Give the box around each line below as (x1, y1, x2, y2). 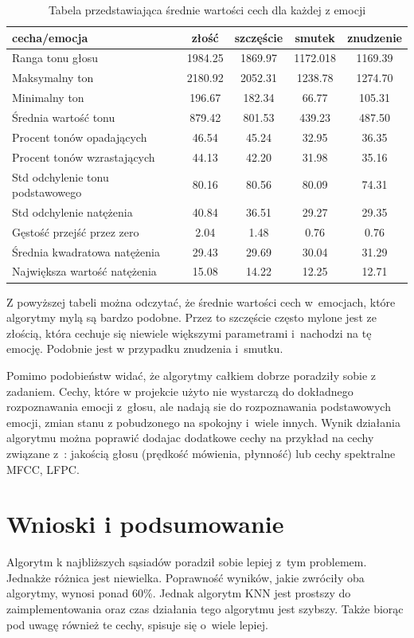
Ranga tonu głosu (12, 49, 99, 66)
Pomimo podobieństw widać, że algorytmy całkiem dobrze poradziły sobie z (6, 366, 377, 383)
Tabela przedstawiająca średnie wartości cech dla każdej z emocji (48, 2, 366, 18)
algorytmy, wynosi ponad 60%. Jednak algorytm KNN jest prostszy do (6, 585, 351, 601)
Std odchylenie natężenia (12, 203, 133, 220)
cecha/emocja (12, 29, 88, 45)
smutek (295, 29, 335, 45)
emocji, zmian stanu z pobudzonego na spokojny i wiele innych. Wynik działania (6, 413, 400, 430)
